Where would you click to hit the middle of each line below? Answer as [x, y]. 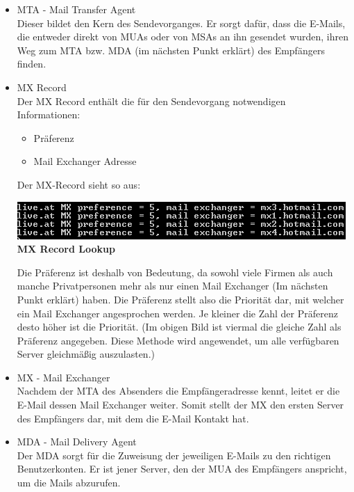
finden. [32, 64]
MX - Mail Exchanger [64, 377]
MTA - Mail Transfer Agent [76, 9]
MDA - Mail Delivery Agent [77, 442]
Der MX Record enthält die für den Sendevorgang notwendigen [151, 101]
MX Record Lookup [66, 249]
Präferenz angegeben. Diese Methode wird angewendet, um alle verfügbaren [178, 340]
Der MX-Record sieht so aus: [79, 184]
